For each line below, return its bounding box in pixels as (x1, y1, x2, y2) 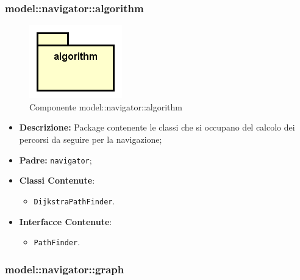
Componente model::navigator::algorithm (29, 100, 182, 113)
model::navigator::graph (5, 261, 124, 276)
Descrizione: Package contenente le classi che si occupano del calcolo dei (19, 121, 295, 134)
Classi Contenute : (19, 174, 95, 187)
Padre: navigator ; (19, 153, 92, 166)
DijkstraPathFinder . (34, 194, 115, 207)
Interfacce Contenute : (19, 215, 112, 228)
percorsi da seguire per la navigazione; (19, 133, 162, 145)
